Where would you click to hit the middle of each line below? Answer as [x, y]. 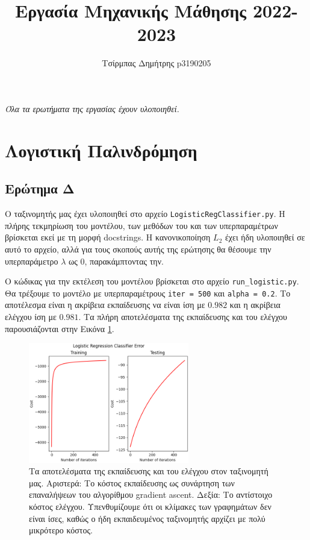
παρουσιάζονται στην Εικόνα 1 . [60, 328]
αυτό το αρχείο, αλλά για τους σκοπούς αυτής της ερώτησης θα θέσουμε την [138, 249]
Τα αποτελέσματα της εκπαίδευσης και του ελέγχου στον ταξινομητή [149, 471]
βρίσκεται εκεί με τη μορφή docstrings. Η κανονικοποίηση [108, 237]
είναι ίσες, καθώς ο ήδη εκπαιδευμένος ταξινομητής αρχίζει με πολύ [147, 518]
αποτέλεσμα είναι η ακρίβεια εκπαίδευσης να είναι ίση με [105, 305]
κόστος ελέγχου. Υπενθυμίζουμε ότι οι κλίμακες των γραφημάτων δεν [150, 506]
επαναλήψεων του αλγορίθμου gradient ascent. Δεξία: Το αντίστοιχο [151, 494]
